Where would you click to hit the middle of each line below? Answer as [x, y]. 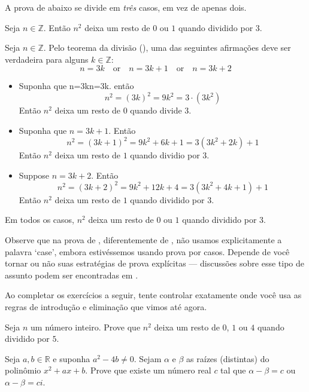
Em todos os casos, [40, 220]
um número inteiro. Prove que [86, 327]
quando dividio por [165, 155]
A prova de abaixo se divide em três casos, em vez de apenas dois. [126, 7]
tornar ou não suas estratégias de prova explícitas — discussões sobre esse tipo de [154, 263]
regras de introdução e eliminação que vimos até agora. [106, 307]
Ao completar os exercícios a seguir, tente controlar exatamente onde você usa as [153, 295]
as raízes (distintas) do [228, 358]
